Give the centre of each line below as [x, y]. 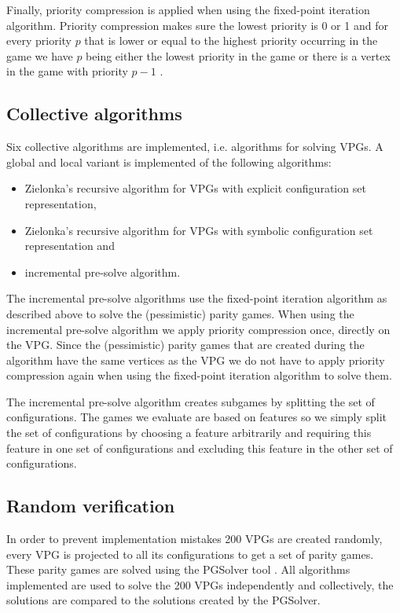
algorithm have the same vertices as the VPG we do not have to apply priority [196, 360]
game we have [40, 55]
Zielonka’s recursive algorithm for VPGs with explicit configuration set [195, 188]
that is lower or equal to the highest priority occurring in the [231, 40]
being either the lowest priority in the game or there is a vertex [238, 55]
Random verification [91, 506]
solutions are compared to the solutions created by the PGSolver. [163, 600]
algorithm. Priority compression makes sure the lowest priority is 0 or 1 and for [197, 25]
